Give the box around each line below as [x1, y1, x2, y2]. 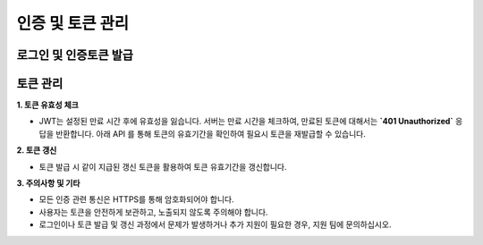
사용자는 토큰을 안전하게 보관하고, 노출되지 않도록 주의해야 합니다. [38, 207, 268, 217]
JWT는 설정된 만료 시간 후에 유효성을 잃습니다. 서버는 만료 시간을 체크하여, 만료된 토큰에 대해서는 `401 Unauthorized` [38, 116, 453, 127]
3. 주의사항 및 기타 [16, 178, 80, 189]
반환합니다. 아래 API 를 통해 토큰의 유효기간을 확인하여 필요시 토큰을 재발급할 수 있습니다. [55, 128, 366, 139]
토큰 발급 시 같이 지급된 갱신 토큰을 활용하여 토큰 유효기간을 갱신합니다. [38, 161, 287, 172]
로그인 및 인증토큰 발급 [16, 47, 134, 63]
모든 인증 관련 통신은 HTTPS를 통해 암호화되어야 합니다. [38, 194, 234, 205]
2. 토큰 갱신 [16, 145, 57, 156]
